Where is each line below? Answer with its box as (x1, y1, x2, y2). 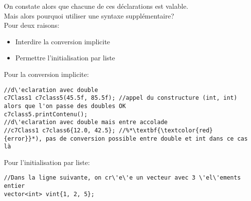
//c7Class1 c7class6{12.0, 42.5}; (4, 127, 116, 134)
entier (4, 183, 25, 190)
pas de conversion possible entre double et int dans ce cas (45, 135, 248, 142)
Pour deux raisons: (4, 20, 60, 30)
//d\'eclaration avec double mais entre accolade (4, 119, 168, 126)
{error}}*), (4, 135, 42, 142)
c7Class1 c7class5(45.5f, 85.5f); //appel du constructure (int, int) (4, 94, 237, 102)
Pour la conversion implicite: (4, 69, 89, 79)
